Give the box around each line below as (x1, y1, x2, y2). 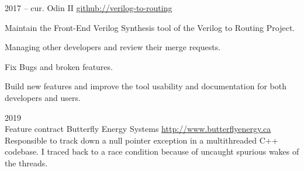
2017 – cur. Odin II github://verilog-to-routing (5, 2, 172, 13)
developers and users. (5, 91, 81, 103)
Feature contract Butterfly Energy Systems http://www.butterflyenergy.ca (5, 123, 271, 135)
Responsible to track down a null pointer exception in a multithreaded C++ (5, 134, 278, 146)
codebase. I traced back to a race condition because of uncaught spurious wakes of (5, 145, 299, 158)
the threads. (5, 156, 48, 169)
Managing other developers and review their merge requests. (5, 41, 221, 53)
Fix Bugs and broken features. (5, 60, 113, 72)
